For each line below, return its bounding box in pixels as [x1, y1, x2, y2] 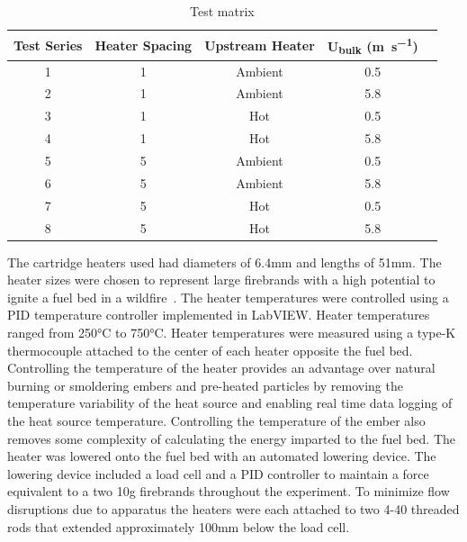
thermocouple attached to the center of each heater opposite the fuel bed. [7, 340, 413, 359]
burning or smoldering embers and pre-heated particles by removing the [7, 375, 403, 394]
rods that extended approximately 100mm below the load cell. [7, 517, 350, 536]
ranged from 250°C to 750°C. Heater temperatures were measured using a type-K [7, 323, 456, 341]
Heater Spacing [94, 35, 193, 54]
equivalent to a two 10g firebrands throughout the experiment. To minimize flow [7, 482, 450, 501]
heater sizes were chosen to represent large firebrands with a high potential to [7, 270, 436, 289]
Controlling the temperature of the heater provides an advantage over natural [7, 358, 436, 377]
